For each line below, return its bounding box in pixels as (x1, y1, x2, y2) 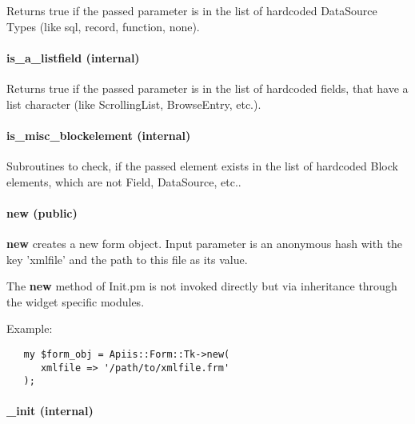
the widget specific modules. (6, 293, 145, 310)
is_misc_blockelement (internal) (6, 126, 191, 143)
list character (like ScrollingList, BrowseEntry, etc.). (6, 95, 261, 112)
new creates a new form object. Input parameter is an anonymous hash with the (6, 234, 403, 251)
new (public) (6, 204, 78, 221)
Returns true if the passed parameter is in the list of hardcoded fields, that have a (6, 79, 409, 96)
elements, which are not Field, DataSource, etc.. (6, 173, 241, 190)
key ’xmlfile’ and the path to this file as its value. (6, 250, 248, 267)
